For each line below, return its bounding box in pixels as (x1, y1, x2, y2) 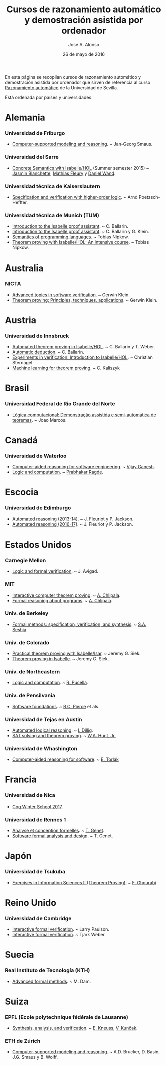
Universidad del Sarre (5, 154, 59, 161)
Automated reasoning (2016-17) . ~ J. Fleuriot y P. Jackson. (12, 521, 133, 527)
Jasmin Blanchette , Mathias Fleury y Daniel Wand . (12, 170, 116, 176)
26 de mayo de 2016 (62, 51, 105, 57)
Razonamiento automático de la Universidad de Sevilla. (5, 84, 118, 91)
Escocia (5, 487, 39, 498)
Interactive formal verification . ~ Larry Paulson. (12, 926, 110, 932)
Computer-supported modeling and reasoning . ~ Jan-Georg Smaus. (12, 141, 153, 147)
